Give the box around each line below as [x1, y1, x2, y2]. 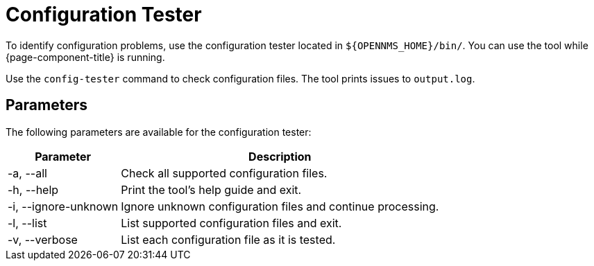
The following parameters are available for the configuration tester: [6, 125, 312, 138]
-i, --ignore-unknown [8, 199, 119, 213]
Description [248, 149, 312, 163]
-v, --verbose [8, 232, 78, 247]
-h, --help [8, 182, 59, 197]
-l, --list [8, 215, 47, 230]
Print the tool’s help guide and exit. [121, 182, 302, 197]
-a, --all [8, 166, 47, 180]
